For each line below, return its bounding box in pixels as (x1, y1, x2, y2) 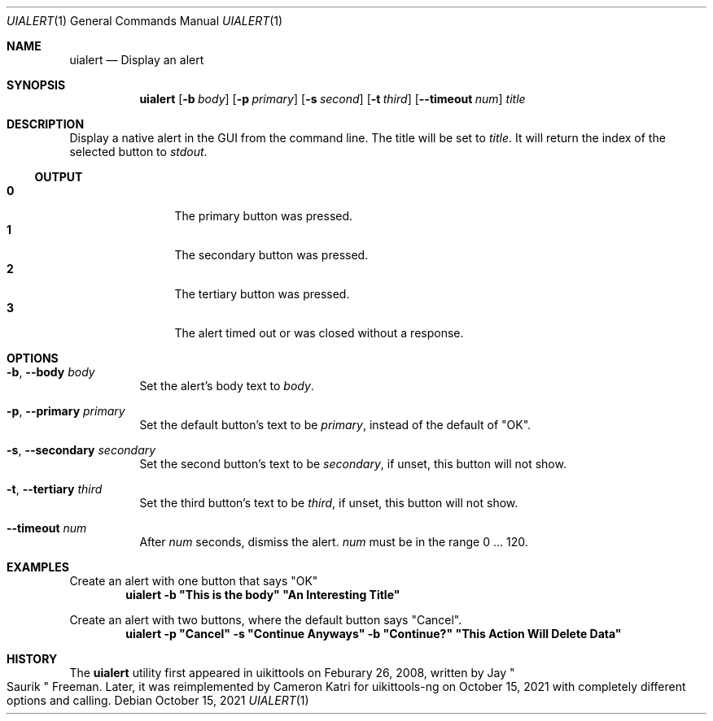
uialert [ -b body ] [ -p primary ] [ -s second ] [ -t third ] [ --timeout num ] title (139, 92, 526, 106)
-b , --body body (7, 365, 95, 379)
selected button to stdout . (69, 145, 208, 159)
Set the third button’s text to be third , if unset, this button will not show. (139, 496, 518, 510)
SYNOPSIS (7, 78, 66, 92)
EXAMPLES (7, 560, 69, 574)
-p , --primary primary (7, 404, 125, 418)
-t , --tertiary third (7, 482, 103, 496)
